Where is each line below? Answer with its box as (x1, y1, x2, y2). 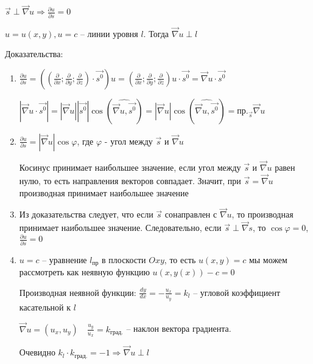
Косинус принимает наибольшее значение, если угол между (19, 161, 241, 174)
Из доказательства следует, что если (19, 208, 153, 221)
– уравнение (42, 253, 87, 266)
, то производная (231, 208, 294, 221)
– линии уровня (80, 27, 138, 39)
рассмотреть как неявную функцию (19, 266, 150, 278)
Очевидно (19, 346, 55, 359)
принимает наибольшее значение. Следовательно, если (19, 221, 222, 234)
